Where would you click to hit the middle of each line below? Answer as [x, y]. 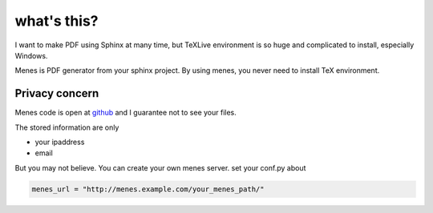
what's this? [57, 21]
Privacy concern [57, 93]
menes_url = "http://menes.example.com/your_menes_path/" [148, 189]
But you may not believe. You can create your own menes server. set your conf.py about [160, 167]
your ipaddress [60, 142]
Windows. [31, 55]
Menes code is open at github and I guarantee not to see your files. [125, 113]
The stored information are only [67, 127]
